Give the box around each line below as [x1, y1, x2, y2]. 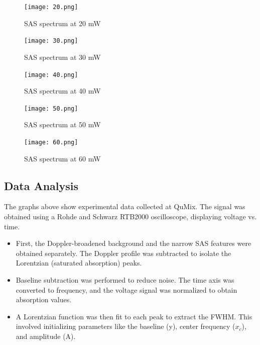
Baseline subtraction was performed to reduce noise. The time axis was [16, 275, 234, 285]
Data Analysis [4, 178, 79, 193]
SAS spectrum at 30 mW [24, 51, 101, 62]
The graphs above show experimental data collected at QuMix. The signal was [4, 201, 245, 212]
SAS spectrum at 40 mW [24, 85, 101, 96]
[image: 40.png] [24, 71, 78, 78]
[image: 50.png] [24, 105, 78, 112]
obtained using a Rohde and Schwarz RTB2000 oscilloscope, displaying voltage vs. [4, 211, 257, 222]
